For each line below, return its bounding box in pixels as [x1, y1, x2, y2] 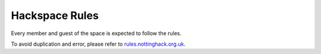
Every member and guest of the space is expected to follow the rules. [11, 30, 182, 37]
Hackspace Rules [11, 9, 99, 22]
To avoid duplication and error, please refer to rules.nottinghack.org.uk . [11, 40, 185, 47]
